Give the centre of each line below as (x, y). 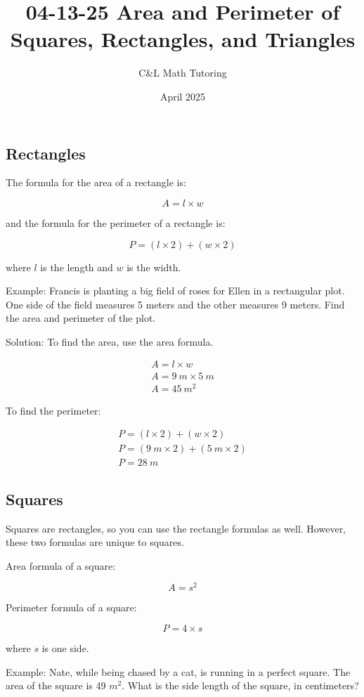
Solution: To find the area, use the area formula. (110, 341)
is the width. (154, 267)
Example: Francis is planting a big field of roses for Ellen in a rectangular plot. (175, 291)
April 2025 (183, 96)
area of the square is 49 (56, 685)
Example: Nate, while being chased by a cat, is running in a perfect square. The (178, 671)
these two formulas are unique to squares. (95, 542)
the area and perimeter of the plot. (81, 318)
